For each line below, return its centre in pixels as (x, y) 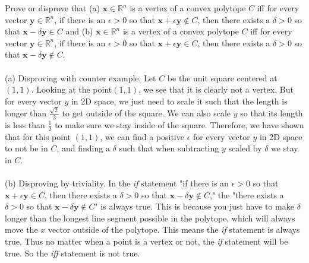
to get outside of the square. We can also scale (146, 113)
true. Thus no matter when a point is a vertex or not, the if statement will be (146, 241)
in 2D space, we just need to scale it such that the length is (179, 101)
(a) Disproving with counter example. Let (81, 77)
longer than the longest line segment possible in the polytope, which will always (150, 218)
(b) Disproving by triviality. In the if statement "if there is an (117, 183)
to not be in (26, 148)
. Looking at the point (72, 89)
